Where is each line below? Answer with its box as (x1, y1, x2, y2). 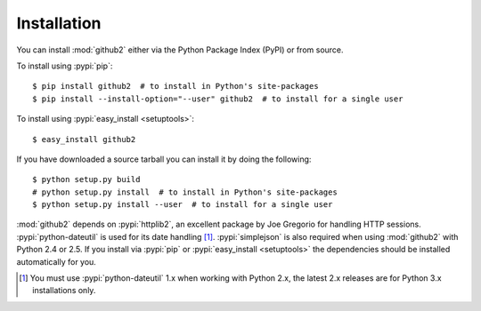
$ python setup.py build (32, 174, 141, 185)
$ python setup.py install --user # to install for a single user (32, 200, 333, 210)
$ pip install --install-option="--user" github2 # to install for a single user (32, 93, 404, 104)
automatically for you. (16, 256, 97, 267)
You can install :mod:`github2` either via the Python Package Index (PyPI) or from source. (16, 44, 344, 55)
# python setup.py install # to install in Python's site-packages (32, 187, 338, 197)
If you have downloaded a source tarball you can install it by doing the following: (16, 154, 312, 164)
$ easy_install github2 (32, 134, 136, 144)
